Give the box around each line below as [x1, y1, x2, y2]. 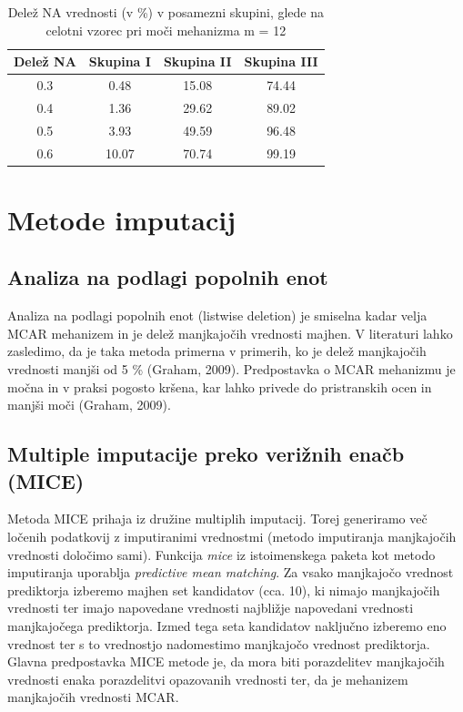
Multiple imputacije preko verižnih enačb [7, 440, 405, 468]
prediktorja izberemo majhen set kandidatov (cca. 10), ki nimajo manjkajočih [7, 580, 440, 599]
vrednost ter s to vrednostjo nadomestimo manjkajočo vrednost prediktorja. [7, 634, 430, 653]
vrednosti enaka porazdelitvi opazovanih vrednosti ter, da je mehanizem [7, 669, 408, 688]
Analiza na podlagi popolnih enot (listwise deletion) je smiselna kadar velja [7, 306, 428, 325]
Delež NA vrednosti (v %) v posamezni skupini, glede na [7, 3, 324, 21]
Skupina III [244, 52, 318, 71]
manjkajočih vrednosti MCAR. [7, 687, 179, 707]
